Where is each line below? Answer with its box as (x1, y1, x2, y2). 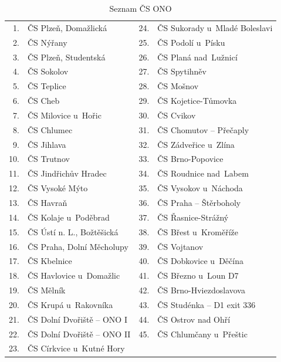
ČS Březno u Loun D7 (157, 269, 239, 282)
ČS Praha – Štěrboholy (157, 196, 241, 208)
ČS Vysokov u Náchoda (157, 182, 243, 194)
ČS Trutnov (27, 153, 70, 165)
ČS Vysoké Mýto (27, 182, 88, 194)
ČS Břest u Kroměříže (157, 225, 238, 238)
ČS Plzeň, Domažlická (27, 21, 107, 33)
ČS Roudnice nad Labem (157, 167, 249, 180)
